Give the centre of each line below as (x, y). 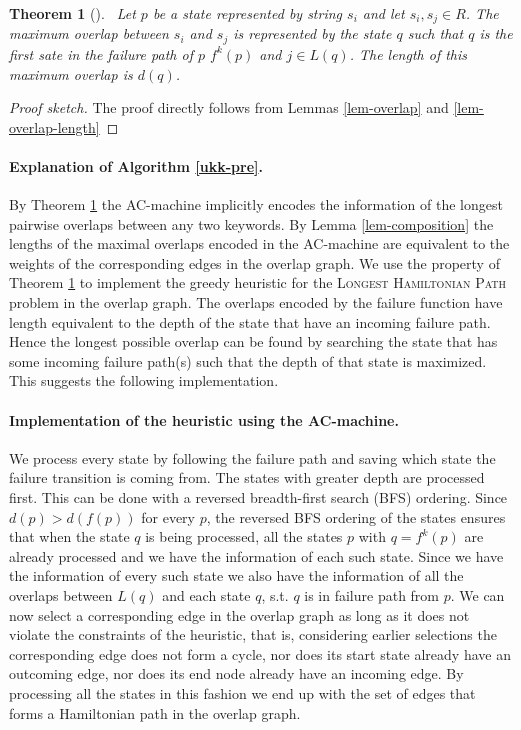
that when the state (69, 536)
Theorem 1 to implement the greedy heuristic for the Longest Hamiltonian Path (258, 282)
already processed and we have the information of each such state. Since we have (256, 555)
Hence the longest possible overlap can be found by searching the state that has (253, 341)
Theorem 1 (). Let (72, 13)
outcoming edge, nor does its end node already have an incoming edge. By (236, 673)
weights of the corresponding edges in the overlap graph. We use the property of (254, 262)
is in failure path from (372, 594)
